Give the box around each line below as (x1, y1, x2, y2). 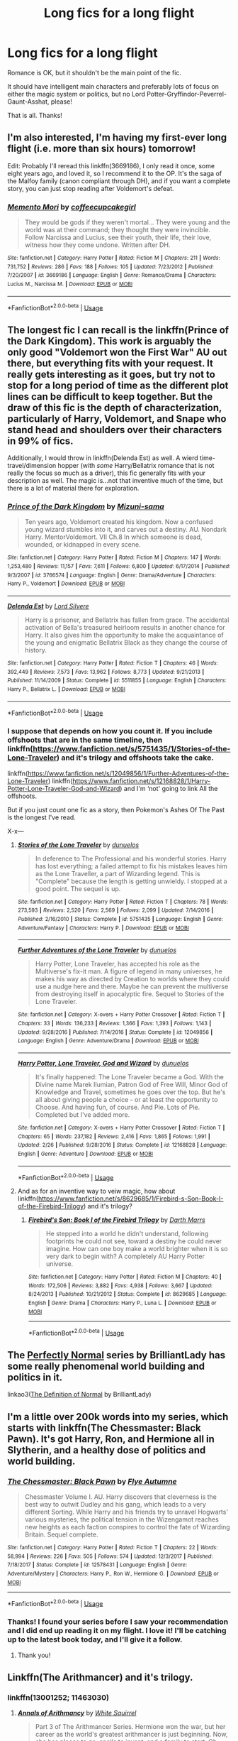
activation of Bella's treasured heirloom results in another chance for (24, 623, 225, 632)
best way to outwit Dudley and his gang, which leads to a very (24, 1500, 207, 1508)
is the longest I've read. (7, 813, 76, 822)
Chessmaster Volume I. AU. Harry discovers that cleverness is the (24, 1492, 217, 1501)
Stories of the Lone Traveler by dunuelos (17, 840, 140, 849)
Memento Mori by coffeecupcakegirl (7, 202, 136, 212)
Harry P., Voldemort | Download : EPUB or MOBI (7, 580, 125, 587)
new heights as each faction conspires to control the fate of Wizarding (24, 1522, 230, 1531)
